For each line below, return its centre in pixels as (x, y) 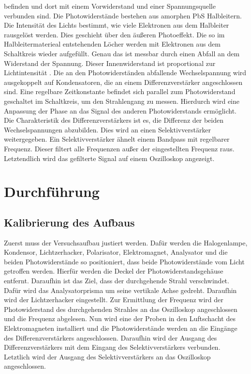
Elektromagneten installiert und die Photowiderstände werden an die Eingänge (121, 328)
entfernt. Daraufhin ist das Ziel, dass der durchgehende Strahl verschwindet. (117, 281)
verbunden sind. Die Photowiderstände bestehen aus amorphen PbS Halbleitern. (123, 15)
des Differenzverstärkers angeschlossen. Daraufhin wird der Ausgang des (111, 337)
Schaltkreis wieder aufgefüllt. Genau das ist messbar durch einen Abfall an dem (122, 53)
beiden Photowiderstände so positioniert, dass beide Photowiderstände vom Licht (124, 261)
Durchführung (52, 191)
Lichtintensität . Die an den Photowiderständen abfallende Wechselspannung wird (125, 73)
